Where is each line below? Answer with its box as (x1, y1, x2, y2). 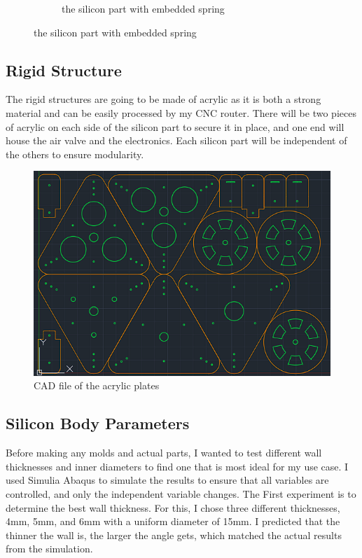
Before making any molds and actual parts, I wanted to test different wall (6, 445, 322, 460)
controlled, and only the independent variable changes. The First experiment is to (6, 486, 356, 501)
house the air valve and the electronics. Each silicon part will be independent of (6, 133, 347, 148)
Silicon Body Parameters (6, 412, 190, 434)
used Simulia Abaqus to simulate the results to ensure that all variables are (6, 473, 329, 487)
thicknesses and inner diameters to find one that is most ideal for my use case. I (6, 459, 349, 473)
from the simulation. (6, 541, 93, 556)
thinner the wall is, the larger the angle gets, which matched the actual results (6, 527, 342, 542)
